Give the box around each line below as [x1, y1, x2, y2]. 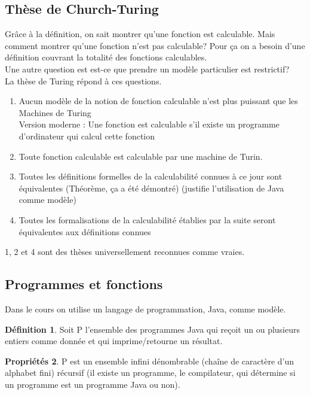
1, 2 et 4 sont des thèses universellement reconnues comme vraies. [5, 245, 245, 258]
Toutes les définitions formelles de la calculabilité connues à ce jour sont [19, 170, 283, 183]
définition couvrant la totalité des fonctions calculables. [5, 51, 207, 63]
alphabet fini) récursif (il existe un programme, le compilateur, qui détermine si [5, 366, 296, 379]
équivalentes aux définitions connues [19, 225, 151, 238]
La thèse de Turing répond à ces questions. [5, 74, 162, 87]
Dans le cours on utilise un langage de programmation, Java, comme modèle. [5, 302, 286, 315]
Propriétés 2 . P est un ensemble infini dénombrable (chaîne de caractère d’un [5, 354, 294, 367]
